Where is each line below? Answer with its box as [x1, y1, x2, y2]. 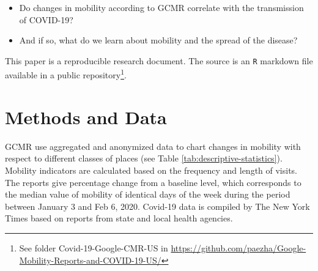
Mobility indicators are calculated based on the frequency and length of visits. [5, 164, 298, 176]
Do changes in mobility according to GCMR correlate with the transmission [19, 1, 304, 13]
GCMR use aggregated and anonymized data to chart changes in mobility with [5, 139, 301, 152]
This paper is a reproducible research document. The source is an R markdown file [5, 54, 313, 67]
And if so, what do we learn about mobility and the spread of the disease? [19, 34, 298, 46]
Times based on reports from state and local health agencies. [5, 212, 233, 225]
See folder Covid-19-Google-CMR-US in [19, 241, 168, 254]
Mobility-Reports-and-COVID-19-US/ [19, 253, 161, 266]
